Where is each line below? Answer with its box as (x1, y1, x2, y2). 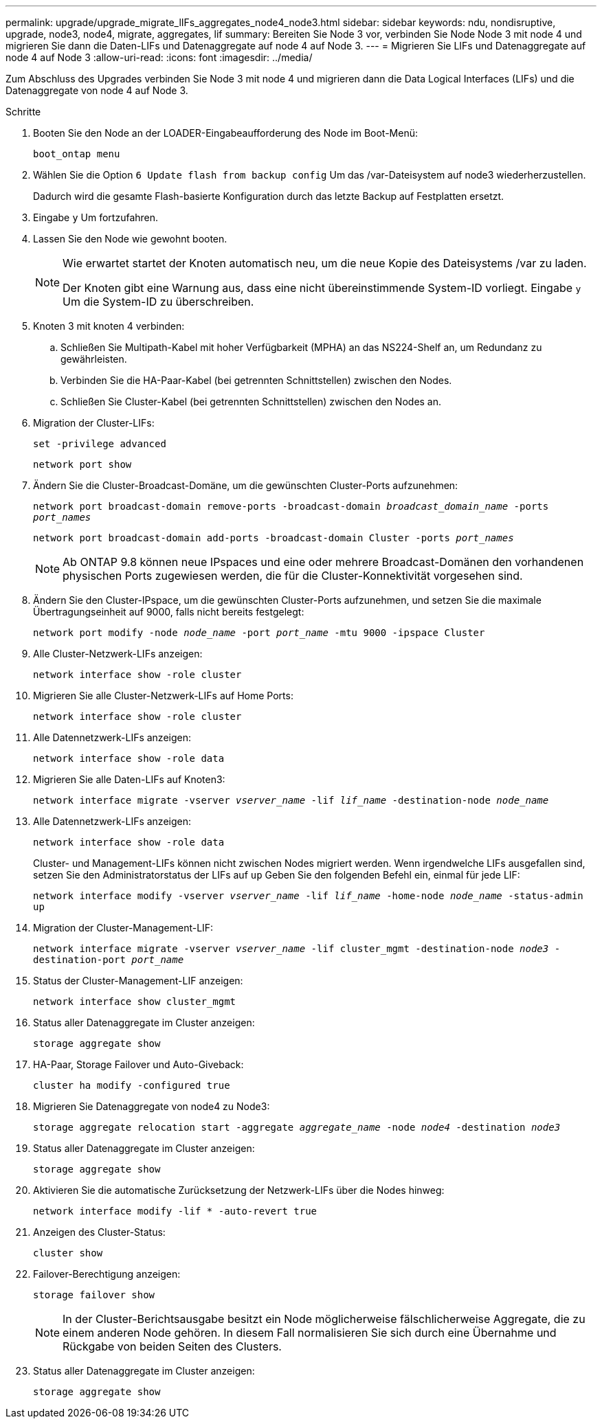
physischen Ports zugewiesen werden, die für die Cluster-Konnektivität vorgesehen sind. (63, 569, 523, 583)
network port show (33, 459, 132, 470)
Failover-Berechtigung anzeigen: (33, 1268, 181, 1280)
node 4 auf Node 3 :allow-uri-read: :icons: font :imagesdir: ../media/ (5, 52, 313, 63)
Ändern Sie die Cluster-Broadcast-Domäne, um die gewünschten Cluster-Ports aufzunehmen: (33, 479, 458, 491)
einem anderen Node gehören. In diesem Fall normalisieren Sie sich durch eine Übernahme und (63, 1326, 557, 1340)
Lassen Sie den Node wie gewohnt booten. (33, 233, 227, 245)
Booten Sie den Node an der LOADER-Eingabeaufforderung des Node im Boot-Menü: (33, 127, 418, 139)
